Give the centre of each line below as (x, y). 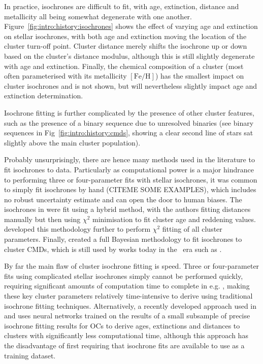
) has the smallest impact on (200, 76)
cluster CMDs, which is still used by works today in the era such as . (113, 249)
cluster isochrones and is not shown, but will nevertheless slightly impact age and (131, 85)
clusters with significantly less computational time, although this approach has (126, 335)
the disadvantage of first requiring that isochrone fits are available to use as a (124, 345)
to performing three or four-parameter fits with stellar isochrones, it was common (131, 179)
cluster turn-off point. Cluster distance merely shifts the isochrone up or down (126, 46)
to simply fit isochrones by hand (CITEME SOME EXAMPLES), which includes (130, 189)
